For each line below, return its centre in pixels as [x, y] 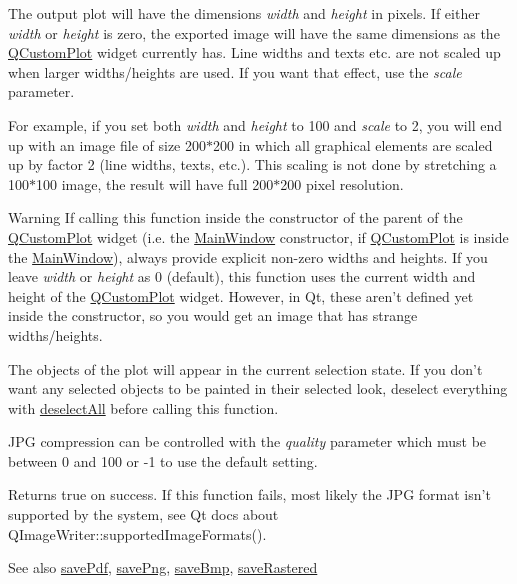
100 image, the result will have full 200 [155, 183]
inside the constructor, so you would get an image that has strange [213, 315]
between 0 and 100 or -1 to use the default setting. [163, 460]
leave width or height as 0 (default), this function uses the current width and [242, 276]
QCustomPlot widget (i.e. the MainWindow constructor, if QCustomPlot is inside [258, 236]
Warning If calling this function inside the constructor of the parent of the [235, 217]
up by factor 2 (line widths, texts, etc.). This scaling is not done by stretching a [252, 164]
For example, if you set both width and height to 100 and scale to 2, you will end [255, 124]
